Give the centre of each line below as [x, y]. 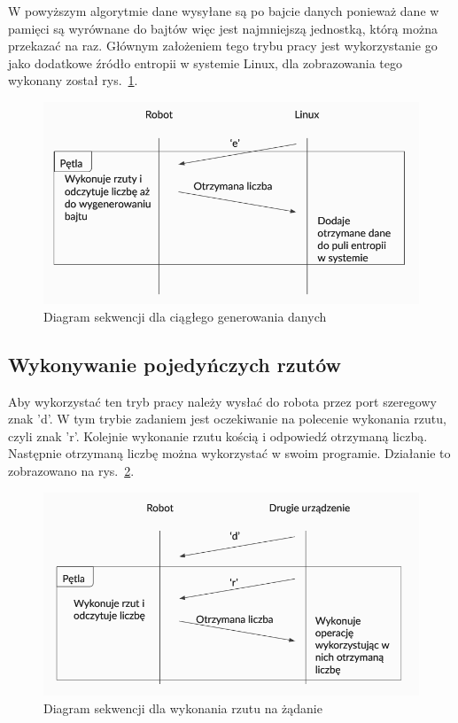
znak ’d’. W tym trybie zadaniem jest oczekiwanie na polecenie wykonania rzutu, [227, 419]
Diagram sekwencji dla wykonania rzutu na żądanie [183, 707]
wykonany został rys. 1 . [73, 80]
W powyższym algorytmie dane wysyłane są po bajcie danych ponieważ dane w [224, 11]
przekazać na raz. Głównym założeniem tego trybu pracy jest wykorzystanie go [223, 46]
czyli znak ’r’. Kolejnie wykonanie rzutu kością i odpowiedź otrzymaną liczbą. [218, 435]
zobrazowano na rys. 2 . [71, 470]
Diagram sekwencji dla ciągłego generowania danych [185, 316]
